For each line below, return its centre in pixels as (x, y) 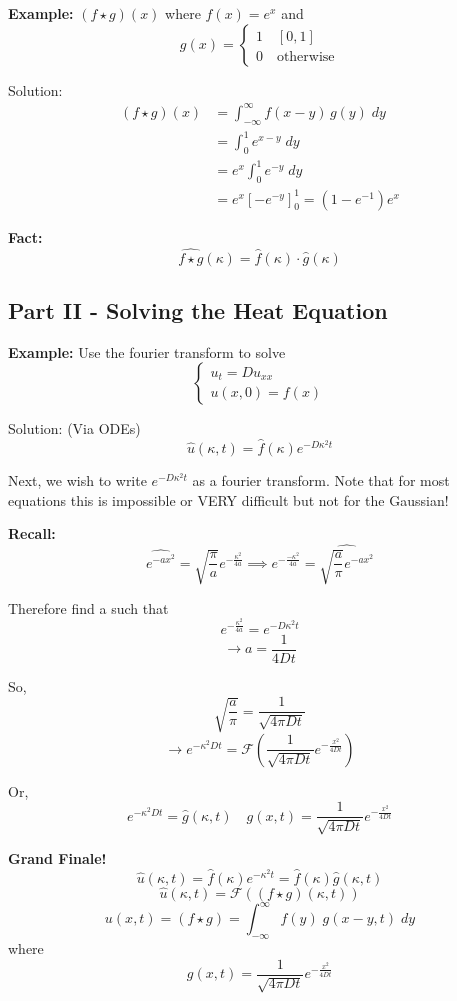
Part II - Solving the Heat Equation (198, 309)
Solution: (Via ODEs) (74, 428)
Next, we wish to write (77, 480)
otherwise (305, 56)
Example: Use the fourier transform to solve (147, 351)
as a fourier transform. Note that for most (321, 480)
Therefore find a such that (88, 607)
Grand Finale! (57, 857)
